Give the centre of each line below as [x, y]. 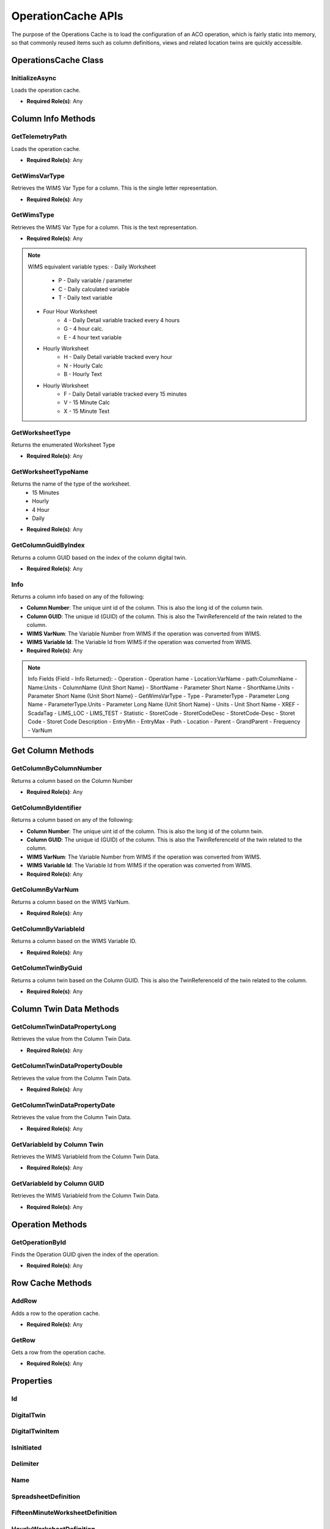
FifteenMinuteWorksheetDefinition [64, 1512]
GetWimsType [33, 215]
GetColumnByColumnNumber [57, 769]
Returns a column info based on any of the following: [78, 597]
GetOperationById [39, 1242]
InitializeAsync [34, 78]
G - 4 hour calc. [84, 329]
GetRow [24, 1340]
